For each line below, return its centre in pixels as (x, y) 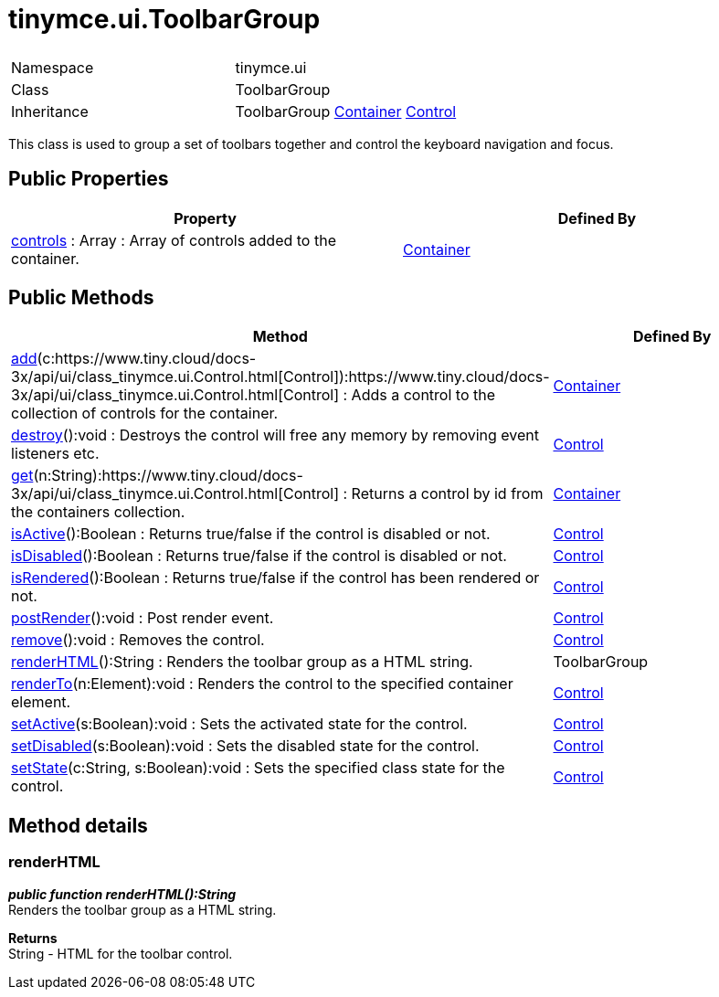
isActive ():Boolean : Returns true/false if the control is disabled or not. (251, 534)
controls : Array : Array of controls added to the (174, 240)
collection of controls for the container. (145, 414)
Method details (78, 825)
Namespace (53, 67)
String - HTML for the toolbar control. (121, 953)
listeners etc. (55, 454)
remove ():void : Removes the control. (138, 640)
